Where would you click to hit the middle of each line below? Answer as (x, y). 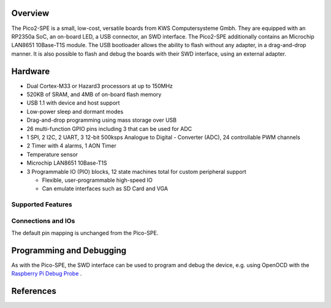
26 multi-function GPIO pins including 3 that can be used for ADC (109, 129)
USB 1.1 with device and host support (73, 103)
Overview (30, 13)
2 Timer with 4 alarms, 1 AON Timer (71, 146)
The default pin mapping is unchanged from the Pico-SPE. (85, 233)
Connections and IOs (43, 220)
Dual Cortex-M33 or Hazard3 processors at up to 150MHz (100, 86)
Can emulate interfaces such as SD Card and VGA (105, 189)
